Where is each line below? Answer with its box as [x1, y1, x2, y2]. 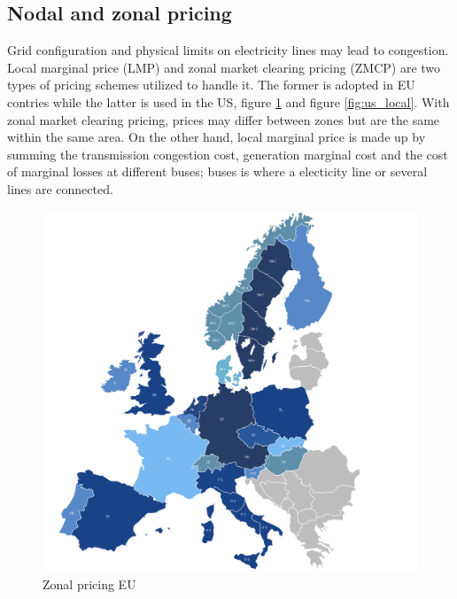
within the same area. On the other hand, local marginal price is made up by [7, 128, 426, 146]
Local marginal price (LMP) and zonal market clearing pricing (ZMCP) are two [7, 58, 441, 76]
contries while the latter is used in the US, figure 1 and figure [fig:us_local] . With [7, 92, 450, 111]
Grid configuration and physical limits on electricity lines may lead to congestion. [7, 41, 449, 59]
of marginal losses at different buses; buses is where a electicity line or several [7, 162, 428, 181]
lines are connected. [7, 179, 113, 198]
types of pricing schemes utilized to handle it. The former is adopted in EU [7, 75, 415, 94]
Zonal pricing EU [43, 574, 136, 593]
